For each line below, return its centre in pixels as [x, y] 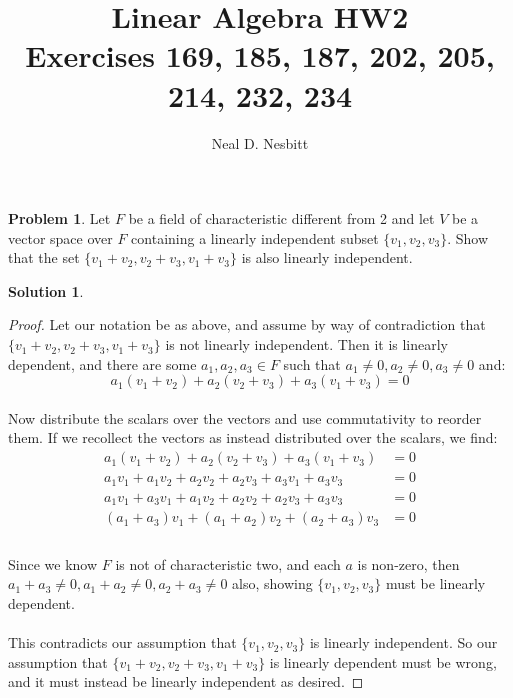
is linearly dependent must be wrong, [383, 661]
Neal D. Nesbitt [260, 142]
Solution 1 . [46, 290]
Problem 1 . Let [59, 218]
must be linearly [435, 583]
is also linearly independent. [327, 257]
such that [312, 363]
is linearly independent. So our [403, 642]
